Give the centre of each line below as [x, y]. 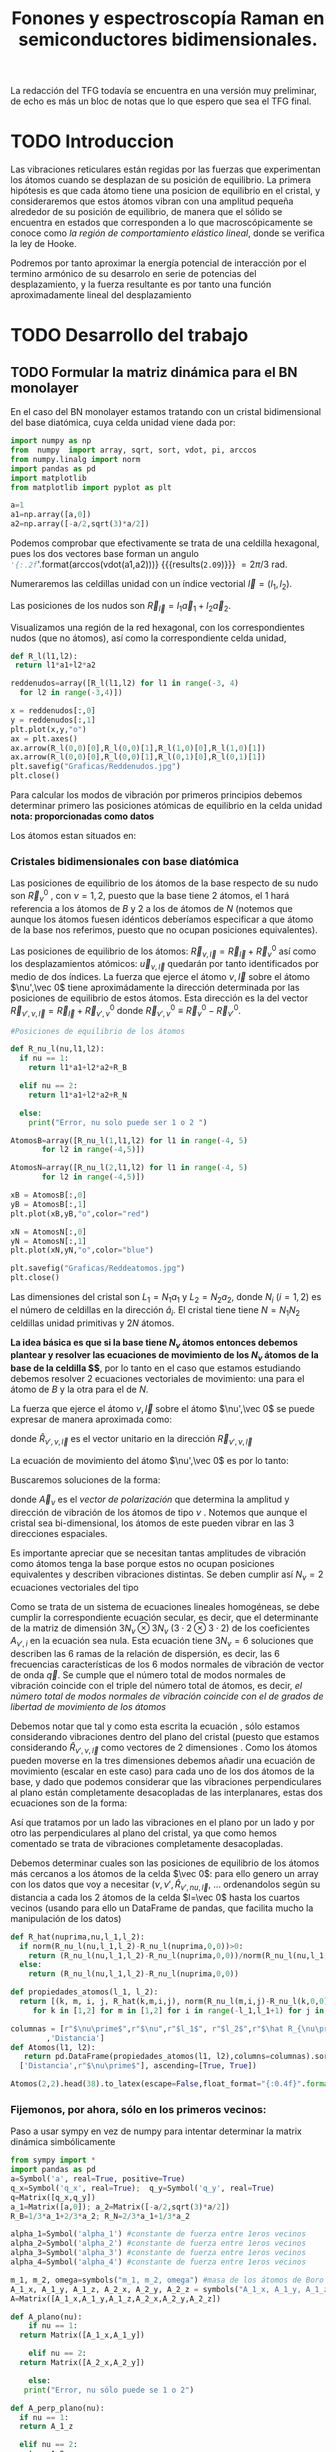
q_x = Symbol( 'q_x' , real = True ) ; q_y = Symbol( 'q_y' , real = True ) [142, 2188]
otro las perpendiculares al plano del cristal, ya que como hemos [143, 1833]
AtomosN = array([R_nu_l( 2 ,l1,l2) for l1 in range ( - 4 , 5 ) [129, 1168]
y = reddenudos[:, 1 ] [53, 720]
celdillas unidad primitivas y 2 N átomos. [92, 1323]
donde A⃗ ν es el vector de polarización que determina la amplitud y [150, 1500]
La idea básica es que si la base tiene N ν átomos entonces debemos [154, 1343]
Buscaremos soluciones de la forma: [85, 1480]
